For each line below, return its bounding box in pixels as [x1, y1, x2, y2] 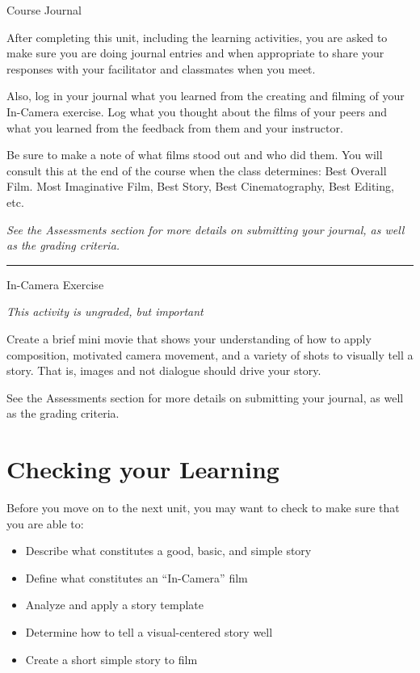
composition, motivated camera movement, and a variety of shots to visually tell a [6, 346, 414, 363]
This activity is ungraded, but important [6, 303, 204, 320]
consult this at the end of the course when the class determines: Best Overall [6, 162, 387, 179]
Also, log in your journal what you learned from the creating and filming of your [6, 87, 405, 104]
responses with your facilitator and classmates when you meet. [6, 60, 316, 77]
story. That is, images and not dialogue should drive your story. [6, 362, 321, 379]
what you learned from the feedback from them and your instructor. [6, 119, 343, 136]
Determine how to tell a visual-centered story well [25, 623, 273, 640]
